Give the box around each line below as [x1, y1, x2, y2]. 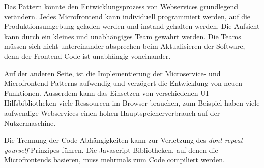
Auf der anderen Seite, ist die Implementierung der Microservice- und [4, 68, 221, 78]
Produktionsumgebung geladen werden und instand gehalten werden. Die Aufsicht [4, 21, 260, 31]
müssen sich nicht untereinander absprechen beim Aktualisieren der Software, [4, 41, 245, 51]
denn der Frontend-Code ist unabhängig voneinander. [4, 50, 171, 61]
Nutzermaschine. [4, 117, 56, 128]
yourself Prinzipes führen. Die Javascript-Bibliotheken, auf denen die [4, 144, 218, 155]
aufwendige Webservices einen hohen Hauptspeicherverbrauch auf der [4, 107, 220, 118]
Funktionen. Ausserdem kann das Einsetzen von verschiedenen [4, 87, 198, 98]
